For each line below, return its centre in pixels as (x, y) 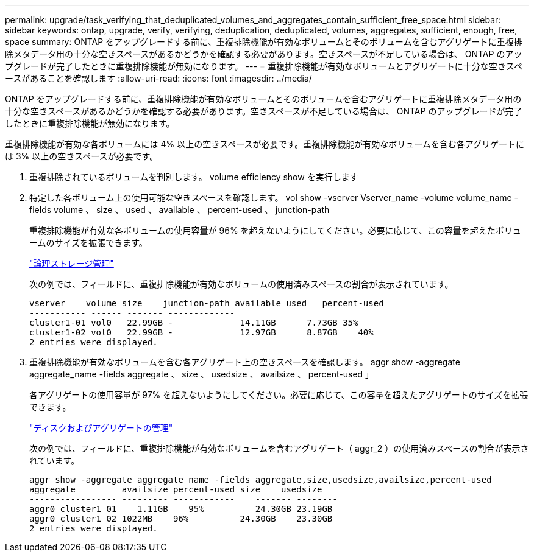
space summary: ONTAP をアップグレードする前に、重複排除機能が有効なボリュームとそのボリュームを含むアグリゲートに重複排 (264, 42)
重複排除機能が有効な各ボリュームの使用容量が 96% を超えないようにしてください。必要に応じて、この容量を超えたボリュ (275, 230)
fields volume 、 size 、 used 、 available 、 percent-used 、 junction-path (180, 210)
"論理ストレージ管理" (72, 263)
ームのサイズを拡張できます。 (88, 243)
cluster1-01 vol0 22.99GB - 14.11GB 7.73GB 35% (194, 323)
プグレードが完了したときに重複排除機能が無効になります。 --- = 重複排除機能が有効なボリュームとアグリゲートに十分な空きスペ (264, 66)
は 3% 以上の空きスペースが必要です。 (82, 156)
